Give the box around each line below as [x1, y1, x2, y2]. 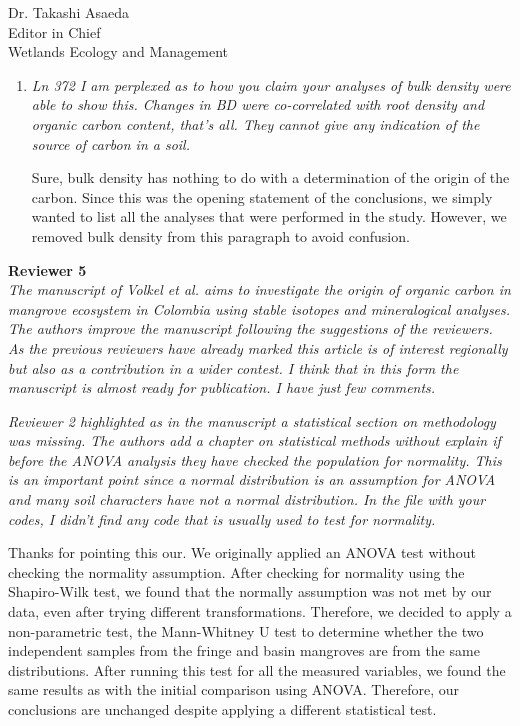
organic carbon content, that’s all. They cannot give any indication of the [31, 113, 480, 134]
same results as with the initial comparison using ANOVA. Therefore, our [8, 679, 459, 700]
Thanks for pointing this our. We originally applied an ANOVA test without [8, 542, 476, 563]
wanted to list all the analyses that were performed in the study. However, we [31, 206, 507, 227]
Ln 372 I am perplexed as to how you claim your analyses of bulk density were [31, 74, 511, 95]
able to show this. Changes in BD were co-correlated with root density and [31, 94, 485, 115]
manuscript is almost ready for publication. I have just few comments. [8, 377, 436, 398]
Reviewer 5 [8, 259, 87, 280]
